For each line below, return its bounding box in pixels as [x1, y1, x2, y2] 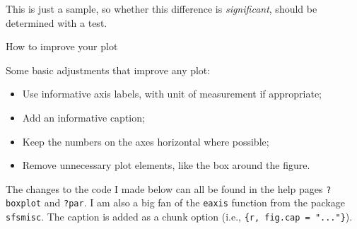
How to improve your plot [6, 39, 118, 54]
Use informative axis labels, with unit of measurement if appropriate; [22, 86, 322, 101]
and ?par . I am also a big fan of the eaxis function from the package [44, 195, 345, 210]
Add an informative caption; [22, 110, 145, 124]
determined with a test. [6, 15, 107, 30]
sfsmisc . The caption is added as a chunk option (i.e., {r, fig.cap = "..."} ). [6, 209, 353, 224]
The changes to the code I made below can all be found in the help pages [6, 181, 323, 196]
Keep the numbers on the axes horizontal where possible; [22, 134, 269, 148]
